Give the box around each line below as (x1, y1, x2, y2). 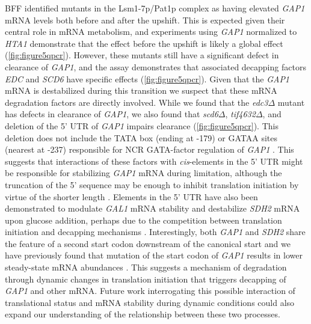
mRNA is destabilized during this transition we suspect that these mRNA (5, 84, 277, 97)
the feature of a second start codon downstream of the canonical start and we (5, 237, 291, 249)
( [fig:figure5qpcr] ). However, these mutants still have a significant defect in (5, 49, 279, 61)
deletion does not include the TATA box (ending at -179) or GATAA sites (5, 131, 278, 144)
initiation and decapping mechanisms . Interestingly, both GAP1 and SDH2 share (5, 225, 306, 238)
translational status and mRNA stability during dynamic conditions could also (5, 296, 295, 308)
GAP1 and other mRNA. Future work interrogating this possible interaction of (5, 284, 295, 297)
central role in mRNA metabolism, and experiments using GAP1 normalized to (5, 25, 297, 38)
